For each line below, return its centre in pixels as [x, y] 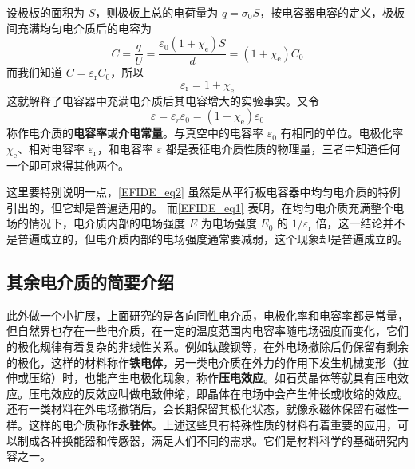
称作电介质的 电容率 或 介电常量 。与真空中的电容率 [135, 133]
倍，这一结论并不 [360, 223]
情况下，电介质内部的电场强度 [107, 223]
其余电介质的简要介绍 [90, 281]
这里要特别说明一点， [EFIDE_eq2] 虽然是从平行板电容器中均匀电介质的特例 [204, 192]
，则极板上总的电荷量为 [157, 12]
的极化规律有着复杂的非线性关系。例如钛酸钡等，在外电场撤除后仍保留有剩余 [207, 346]
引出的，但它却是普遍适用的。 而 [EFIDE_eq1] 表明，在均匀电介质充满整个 [200, 207]
